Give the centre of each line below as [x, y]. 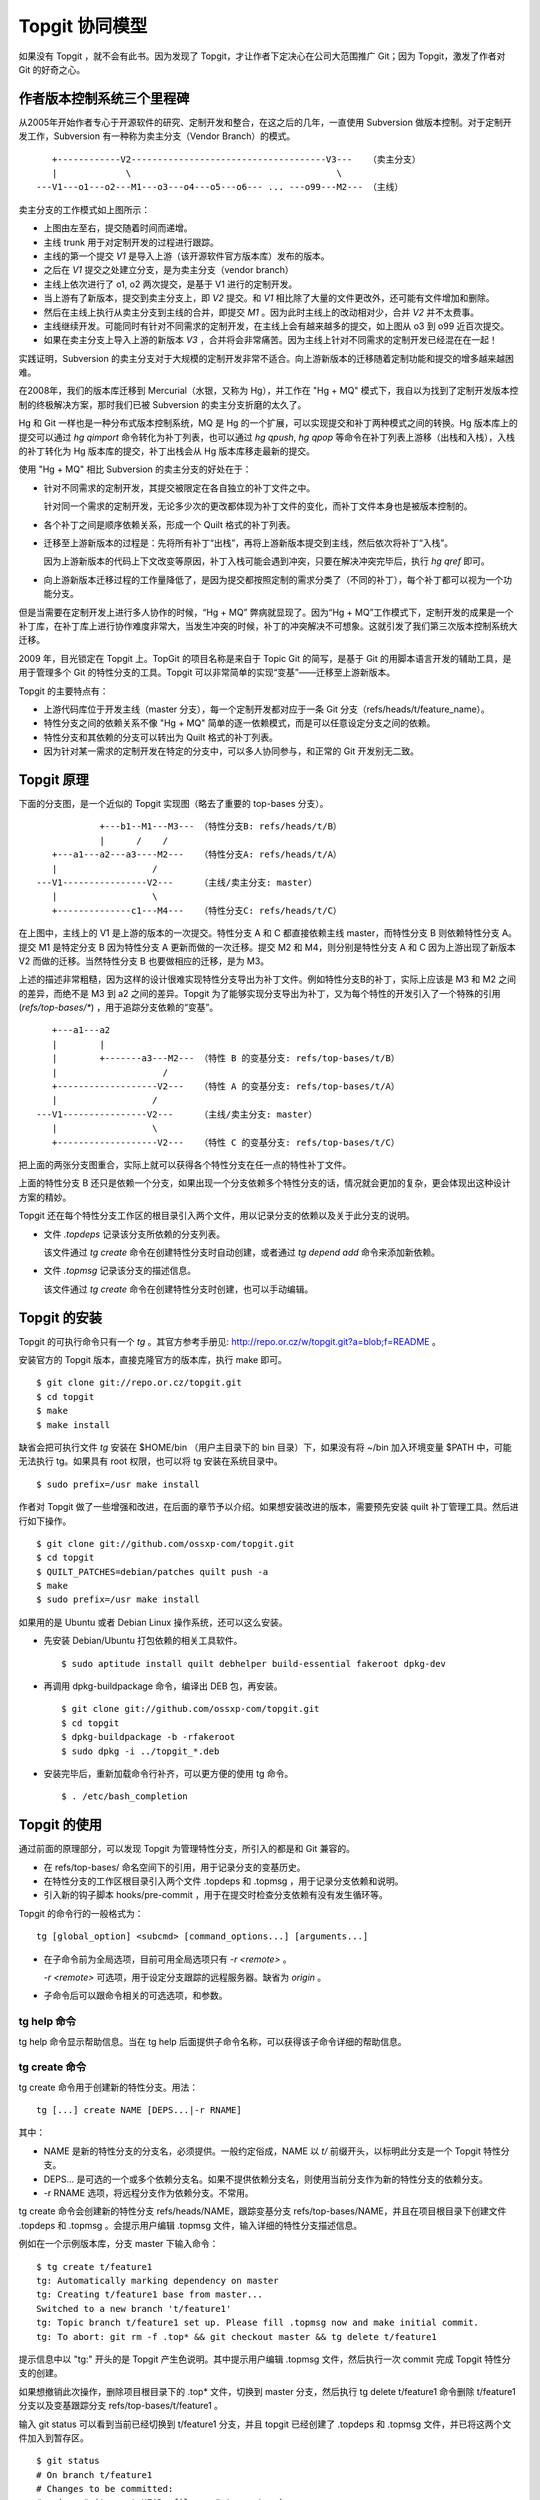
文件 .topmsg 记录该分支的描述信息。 [120, 1271]
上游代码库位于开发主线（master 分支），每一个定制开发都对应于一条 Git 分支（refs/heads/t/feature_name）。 [266, 709]
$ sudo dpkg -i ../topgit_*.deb [140, 1751]
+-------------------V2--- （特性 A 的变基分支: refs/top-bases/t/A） [225, 1086]
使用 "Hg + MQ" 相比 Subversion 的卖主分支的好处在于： [135, 469]
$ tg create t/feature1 [94, 2266]
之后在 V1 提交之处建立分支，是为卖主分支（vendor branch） [168, 270]
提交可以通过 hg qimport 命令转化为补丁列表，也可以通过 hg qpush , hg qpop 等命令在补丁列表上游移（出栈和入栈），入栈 [266, 437]
